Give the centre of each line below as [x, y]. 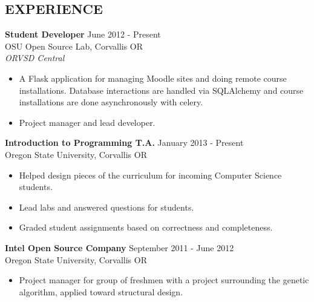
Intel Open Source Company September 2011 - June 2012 [119, 247]
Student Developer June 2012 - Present [83, 34]
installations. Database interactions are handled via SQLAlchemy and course [161, 90]
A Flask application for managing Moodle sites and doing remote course [153, 78]
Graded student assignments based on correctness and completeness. [146, 227]
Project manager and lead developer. [87, 122]
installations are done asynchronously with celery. [111, 102]
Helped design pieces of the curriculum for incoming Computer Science [150, 175]
